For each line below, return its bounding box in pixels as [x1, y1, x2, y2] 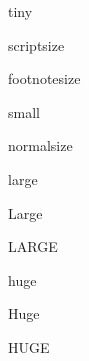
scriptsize [8, 34, 65, 55]
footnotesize [8, 68, 81, 89]
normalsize [8, 135, 73, 156]
